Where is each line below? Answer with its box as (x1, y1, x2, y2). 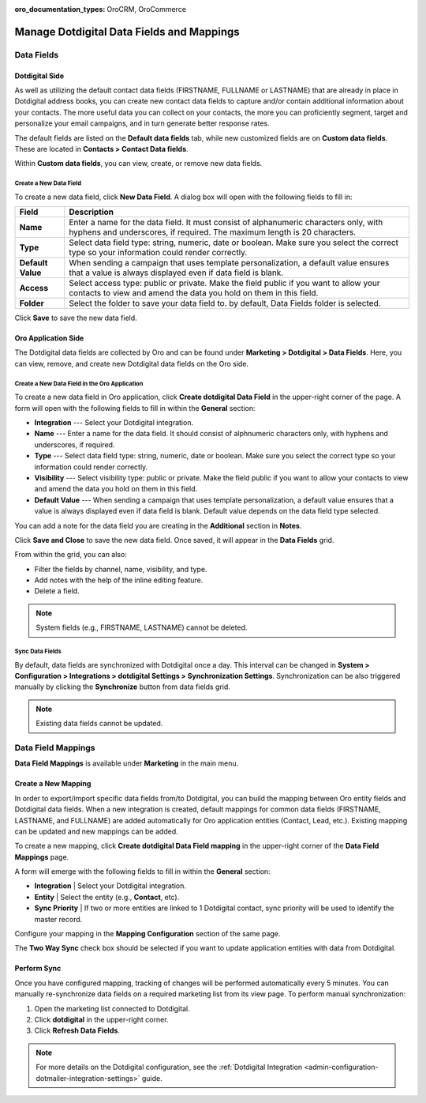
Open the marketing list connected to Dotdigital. (34, 1003, 191, 1013)
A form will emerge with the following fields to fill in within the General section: (14, 867, 271, 876)
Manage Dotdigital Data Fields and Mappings (14, 24, 240, 39)
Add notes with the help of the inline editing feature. (34, 575, 204, 585)
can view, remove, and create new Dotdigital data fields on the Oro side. (14, 359, 248, 368)
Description (68, 206, 114, 217)
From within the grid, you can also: (14, 550, 128, 559)
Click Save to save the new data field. (14, 313, 137, 323)
